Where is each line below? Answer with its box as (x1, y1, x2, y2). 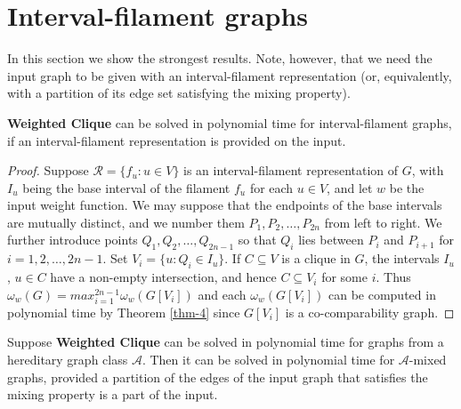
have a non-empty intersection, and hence (50, 268, 277, 286)
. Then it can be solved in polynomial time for (142, 350, 395, 368)
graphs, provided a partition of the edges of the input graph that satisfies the (7, 367, 428, 386)
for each (249, 178, 294, 196)
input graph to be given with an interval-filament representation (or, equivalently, (7, 66, 452, 84)
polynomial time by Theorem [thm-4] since (7, 302, 240, 321)
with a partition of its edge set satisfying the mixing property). (7, 84, 351, 102)
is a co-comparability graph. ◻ (285, 302, 455, 321)
